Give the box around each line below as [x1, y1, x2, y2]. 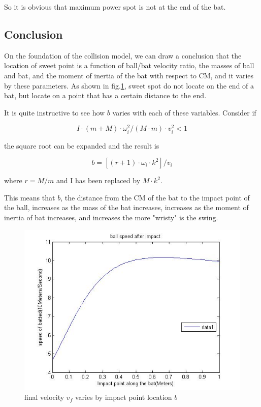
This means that [4, 192, 55, 202]
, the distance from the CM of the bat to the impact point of [60, 192, 250, 202]
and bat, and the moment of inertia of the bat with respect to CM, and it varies [4, 70, 254, 80]
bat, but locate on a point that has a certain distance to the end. [4, 90, 207, 101]
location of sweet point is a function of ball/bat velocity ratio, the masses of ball [4, 60, 254, 71]
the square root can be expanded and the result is [4, 140, 159, 151]
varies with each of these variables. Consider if [112, 107, 256, 118]
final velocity [24, 392, 64, 402]
